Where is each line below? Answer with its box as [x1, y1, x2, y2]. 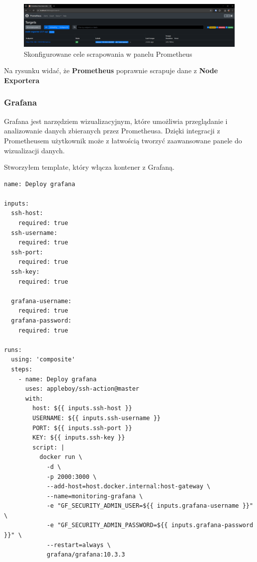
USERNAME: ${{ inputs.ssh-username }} [32, 414, 161, 422]
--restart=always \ [46, 541, 111, 549]
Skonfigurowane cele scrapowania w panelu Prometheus [24, 48, 192, 59]
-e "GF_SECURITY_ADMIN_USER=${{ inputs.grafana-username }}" [46, 502, 254, 510]
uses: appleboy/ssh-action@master [25, 385, 140, 393]
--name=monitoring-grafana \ [46, 492, 143, 500]
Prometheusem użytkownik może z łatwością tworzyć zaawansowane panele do [4, 135, 242, 145]
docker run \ [39, 453, 83, 461]
